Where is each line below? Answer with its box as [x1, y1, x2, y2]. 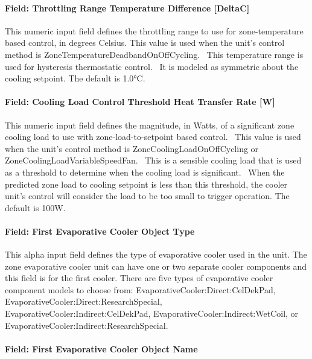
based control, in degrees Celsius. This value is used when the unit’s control [5, 36, 285, 49]
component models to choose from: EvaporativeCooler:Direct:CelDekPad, [5, 283, 276, 296]
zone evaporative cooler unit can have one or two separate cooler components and [5, 259, 307, 272]
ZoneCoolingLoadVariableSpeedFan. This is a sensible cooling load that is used [5, 154, 302, 167]
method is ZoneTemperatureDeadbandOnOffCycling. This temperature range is [5, 48, 304, 60]
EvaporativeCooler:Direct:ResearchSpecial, [5, 295, 162, 308]
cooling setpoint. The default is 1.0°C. [5, 72, 145, 84]
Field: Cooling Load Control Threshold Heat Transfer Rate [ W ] [5, 95, 275, 108]
